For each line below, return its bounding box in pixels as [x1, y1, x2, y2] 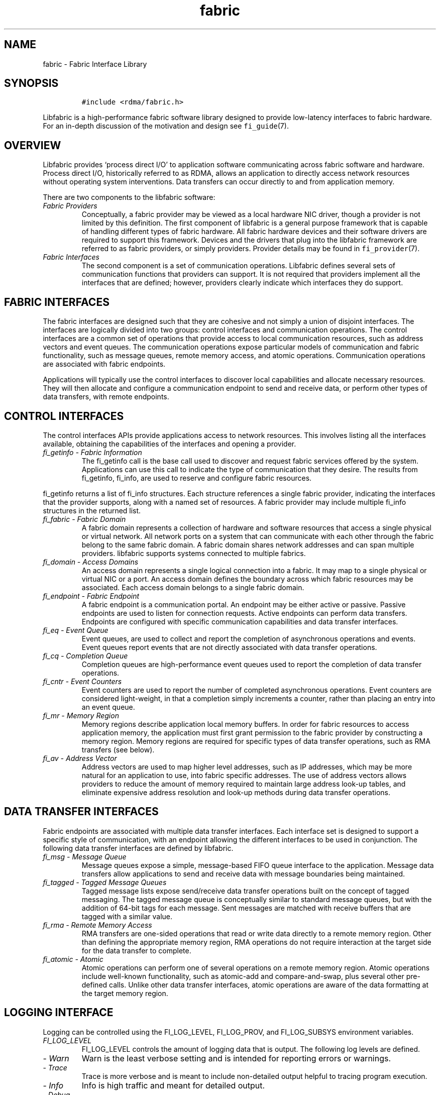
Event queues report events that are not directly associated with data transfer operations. [81, 642, 377, 651]
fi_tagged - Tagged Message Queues [43, 878, 167, 887]
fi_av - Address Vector [43, 753, 117, 762]
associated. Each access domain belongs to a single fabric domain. [81, 583, 304, 592]
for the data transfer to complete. [81, 946, 191, 955]
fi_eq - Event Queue [43, 625, 108, 634]
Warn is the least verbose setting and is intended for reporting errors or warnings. [81, 1053, 391, 1063]
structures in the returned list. [43, 506, 141, 515]
